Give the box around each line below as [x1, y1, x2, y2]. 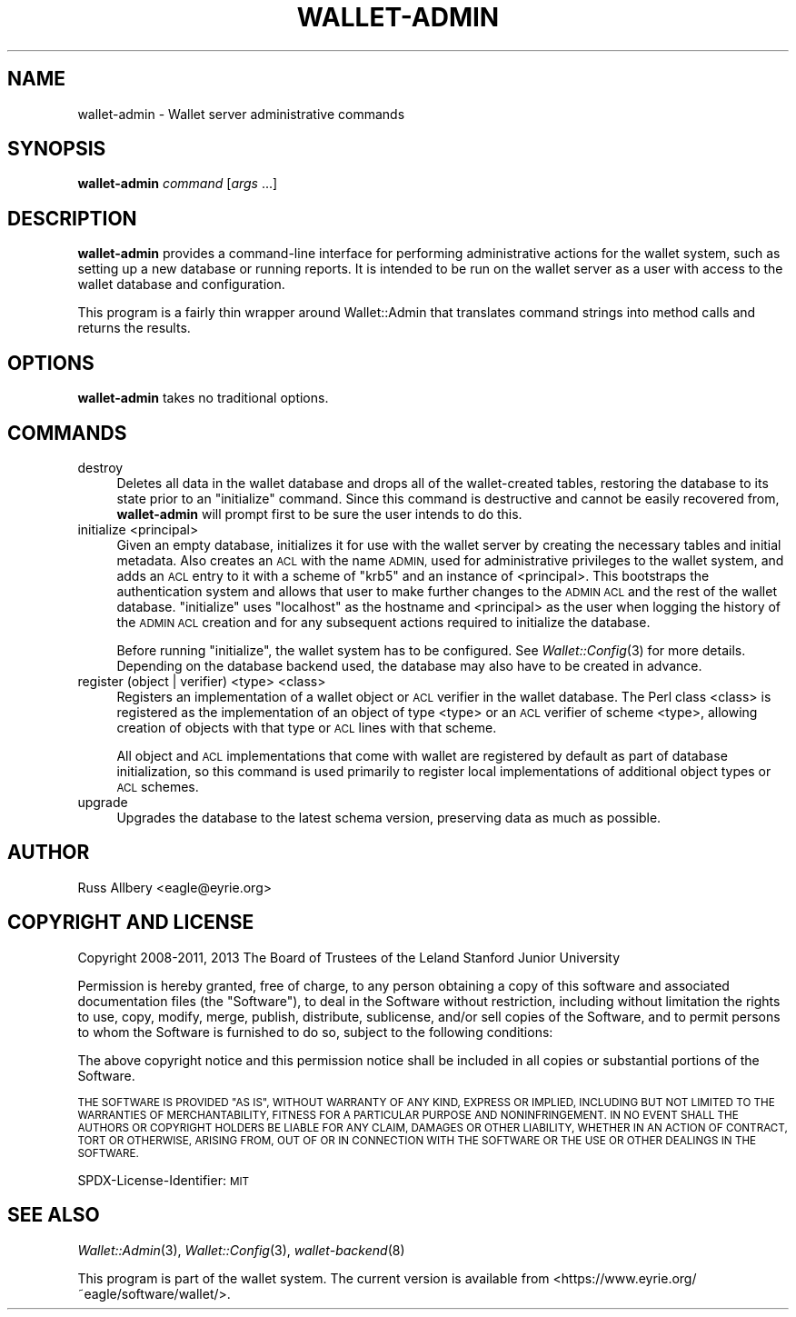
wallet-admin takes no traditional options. [77, 390, 329, 406]
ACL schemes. [116, 778, 199, 794]
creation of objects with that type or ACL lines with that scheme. [116, 719, 497, 735]
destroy [77, 459, 124, 475]
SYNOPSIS [7, 137, 106, 161]
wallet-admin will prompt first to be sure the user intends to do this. [116, 505, 522, 522]
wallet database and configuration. [77, 276, 285, 293]
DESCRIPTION [7, 206, 137, 230]
